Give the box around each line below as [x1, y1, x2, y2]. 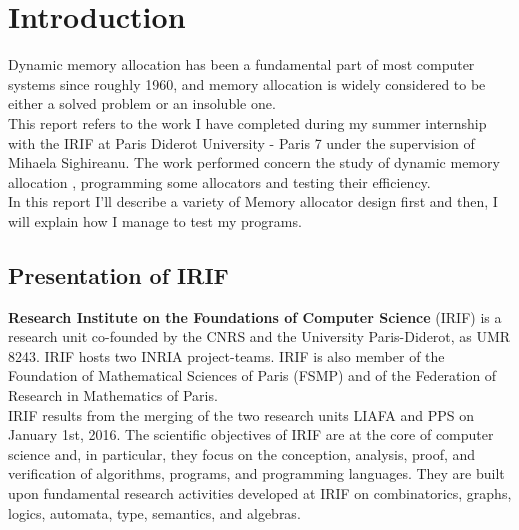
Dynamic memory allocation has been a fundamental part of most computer [8, 54, 475, 75]
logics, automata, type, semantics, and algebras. [8, 502, 301, 523]
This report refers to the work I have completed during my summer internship [8, 112, 487, 133]
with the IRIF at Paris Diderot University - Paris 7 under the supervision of [8, 132, 475, 153]
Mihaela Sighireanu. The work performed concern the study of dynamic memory [8, 152, 500, 173]
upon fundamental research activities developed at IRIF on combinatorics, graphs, [8, 483, 512, 504]
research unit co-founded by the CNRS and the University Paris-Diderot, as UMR [8, 326, 511, 347]
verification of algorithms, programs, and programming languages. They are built [8, 463, 505, 484]
